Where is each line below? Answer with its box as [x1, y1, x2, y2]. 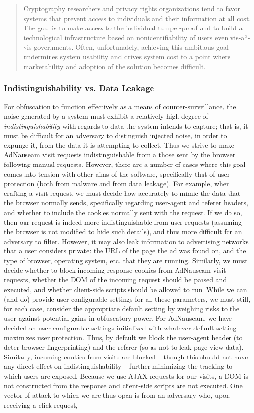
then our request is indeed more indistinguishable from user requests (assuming [4, 217, 242, 227]
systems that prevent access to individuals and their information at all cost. [23, 13, 251, 23]
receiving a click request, [4, 399, 78, 410]
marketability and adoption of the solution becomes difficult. [23, 61, 206, 71]
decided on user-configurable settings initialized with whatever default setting [4, 323, 237, 333]
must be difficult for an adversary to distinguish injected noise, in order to [4, 130, 227, 140]
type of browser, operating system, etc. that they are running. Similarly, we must [4, 255, 248, 265]
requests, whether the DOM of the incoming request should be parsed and [4, 275, 227, 285]
